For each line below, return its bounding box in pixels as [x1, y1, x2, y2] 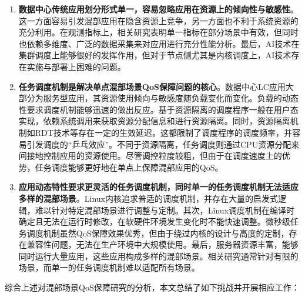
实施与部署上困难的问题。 [26, 60, 126, 72]
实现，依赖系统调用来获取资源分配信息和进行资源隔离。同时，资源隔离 [18, 115, 290, 127]
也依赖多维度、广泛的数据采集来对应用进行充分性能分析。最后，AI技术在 [18, 37, 300, 49]
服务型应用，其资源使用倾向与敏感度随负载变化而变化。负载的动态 [43, 92, 299, 104]
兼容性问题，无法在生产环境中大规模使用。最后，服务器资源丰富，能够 [26, 238, 299, 251]
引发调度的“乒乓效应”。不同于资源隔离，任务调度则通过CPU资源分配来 [26, 138, 300, 150]
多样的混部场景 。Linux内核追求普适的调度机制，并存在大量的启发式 [18, 192, 279, 204]
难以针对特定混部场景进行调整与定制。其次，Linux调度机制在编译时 [35, 203, 295, 216]
